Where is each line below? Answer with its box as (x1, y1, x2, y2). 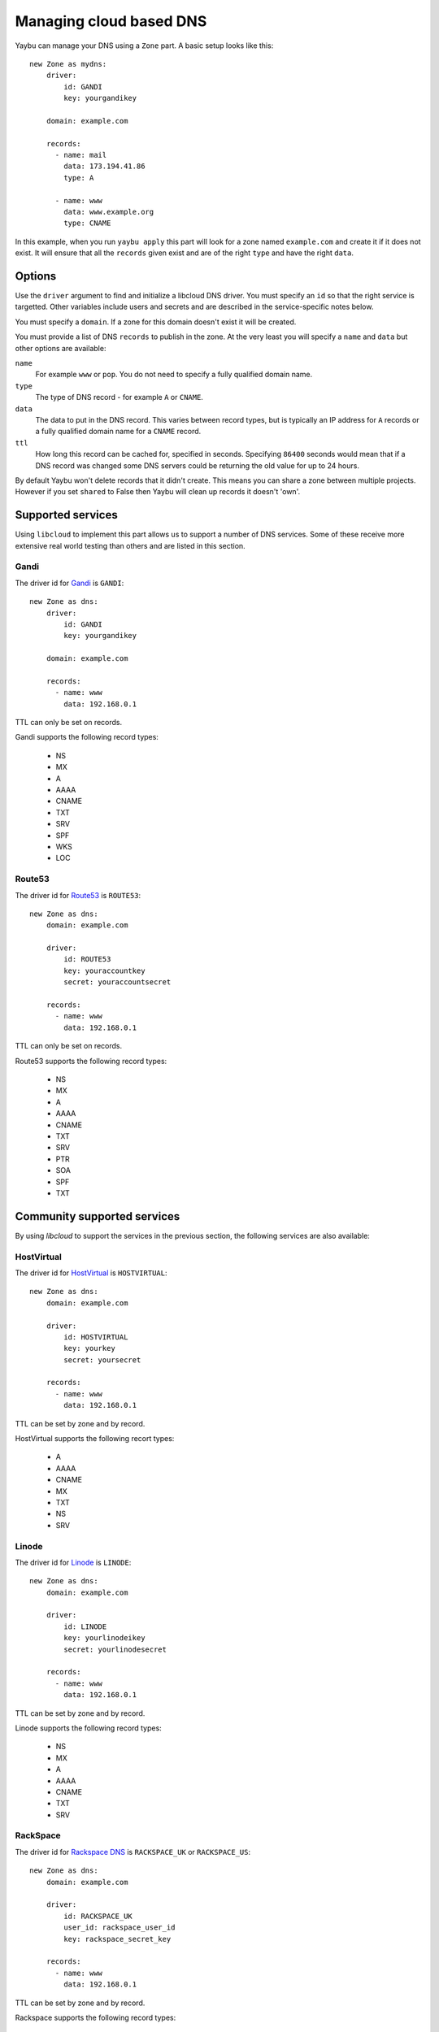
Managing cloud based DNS (15, 12, 207, 30)
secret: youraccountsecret (63, 978, 172, 987)
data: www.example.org (63, 207, 154, 217)
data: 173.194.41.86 (63, 162, 146, 171)
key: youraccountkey (63, 966, 146, 975)
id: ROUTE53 (63, 955, 111, 964)
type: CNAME (63, 219, 111, 228)
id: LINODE (63, 1622, 107, 1631)
